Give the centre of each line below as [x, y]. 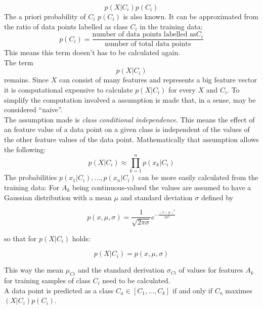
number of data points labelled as [144, 35]
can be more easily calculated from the [198, 177]
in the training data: [171, 26]
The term [19, 62]
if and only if [192, 290]
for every [182, 90]
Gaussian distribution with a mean [58, 197]
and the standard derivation [121, 270]
